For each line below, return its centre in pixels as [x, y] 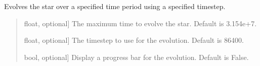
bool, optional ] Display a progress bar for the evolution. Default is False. [136, 57]
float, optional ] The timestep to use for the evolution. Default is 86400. [134, 40]
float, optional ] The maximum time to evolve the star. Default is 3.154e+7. [140, 23]
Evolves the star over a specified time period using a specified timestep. [115, 6]
